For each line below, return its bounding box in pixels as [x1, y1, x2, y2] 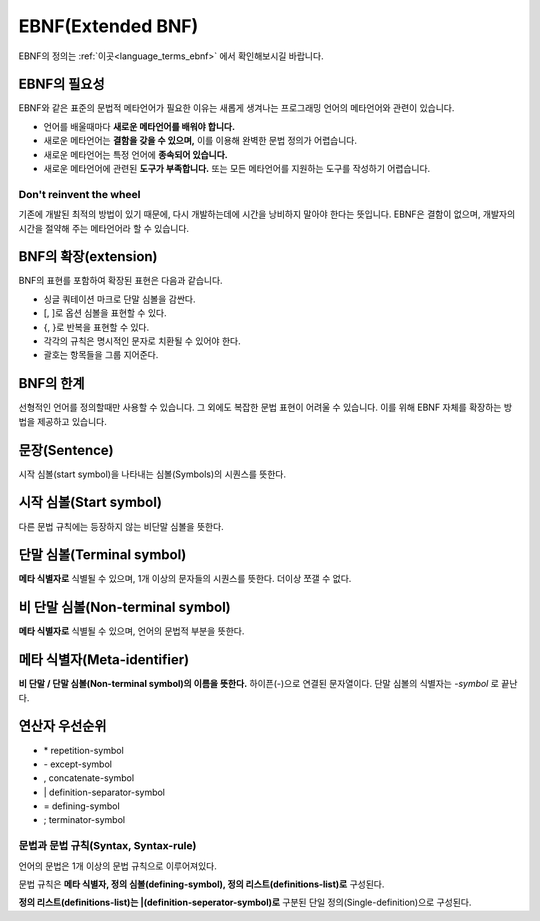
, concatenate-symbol [43, 772, 135, 784]
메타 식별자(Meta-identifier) [18, 651, 190, 669]
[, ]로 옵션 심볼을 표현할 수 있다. [43, 307, 167, 319]
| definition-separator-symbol [43, 786, 165, 798]
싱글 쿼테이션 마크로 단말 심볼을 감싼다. [43, 293, 196, 305]
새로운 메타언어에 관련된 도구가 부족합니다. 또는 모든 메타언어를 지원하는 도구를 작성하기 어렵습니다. [43, 163, 431, 175]
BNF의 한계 [18, 375, 85, 392]
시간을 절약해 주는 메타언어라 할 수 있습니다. [18, 222, 190, 234]
